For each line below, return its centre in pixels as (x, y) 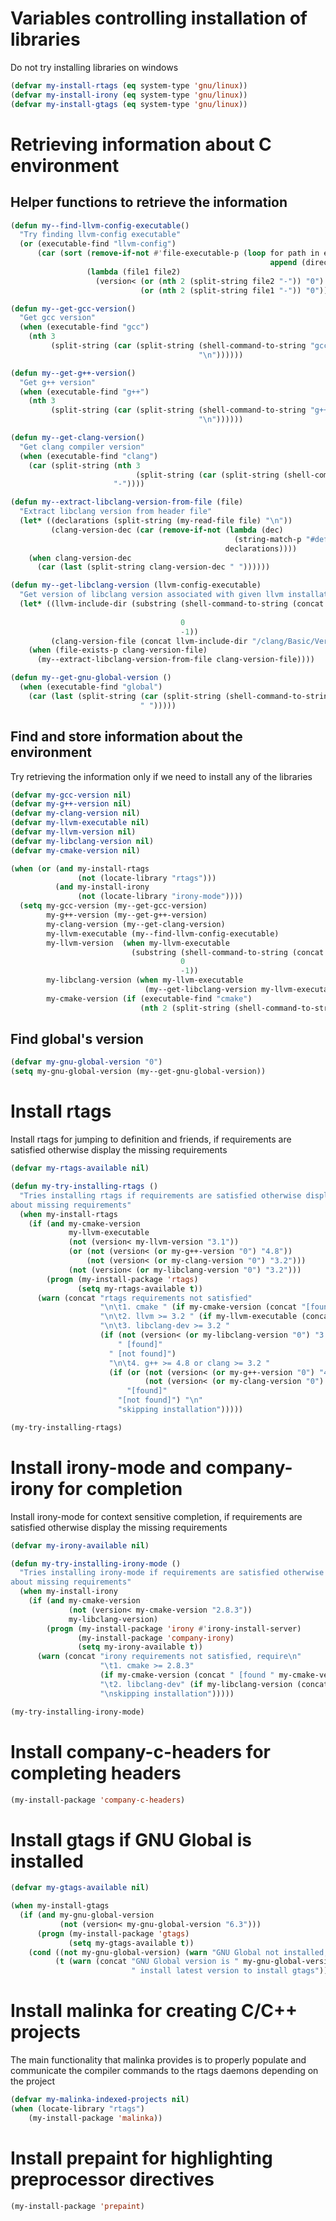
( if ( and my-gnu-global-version (87, 1915)
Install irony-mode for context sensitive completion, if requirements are (156, 1516)
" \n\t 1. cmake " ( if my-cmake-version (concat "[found (216, 1307)
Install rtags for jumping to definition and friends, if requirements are (151, 1139)
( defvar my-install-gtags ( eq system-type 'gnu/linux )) (129, 104)
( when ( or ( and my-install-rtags (80, 868)
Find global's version (77, 1039)
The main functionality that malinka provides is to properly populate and (158, 2060)
